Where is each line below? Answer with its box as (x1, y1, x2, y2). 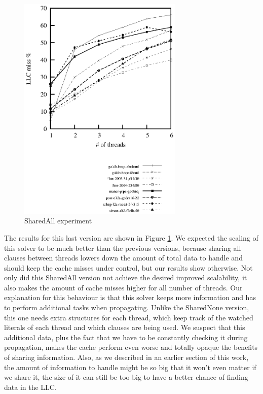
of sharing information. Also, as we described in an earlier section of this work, (4, 352, 249, 363)
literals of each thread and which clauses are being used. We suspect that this (4, 322, 245, 333)
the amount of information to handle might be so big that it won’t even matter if (4, 362, 256, 372)
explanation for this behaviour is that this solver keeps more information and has (4, 292, 256, 303)
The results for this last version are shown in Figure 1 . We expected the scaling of (4, 232, 258, 243)
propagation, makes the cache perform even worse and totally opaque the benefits (4, 342, 258, 352)
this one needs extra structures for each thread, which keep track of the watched (4, 312, 253, 322)
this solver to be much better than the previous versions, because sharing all (4, 242, 241, 253)
